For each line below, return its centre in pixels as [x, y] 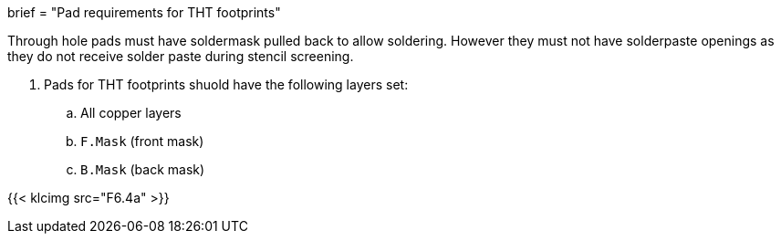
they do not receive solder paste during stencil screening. [181, 56]
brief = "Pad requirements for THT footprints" [144, 12]
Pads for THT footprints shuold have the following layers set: [226, 84]
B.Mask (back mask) [143, 169]
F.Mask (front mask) [142, 141]
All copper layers [131, 113]
